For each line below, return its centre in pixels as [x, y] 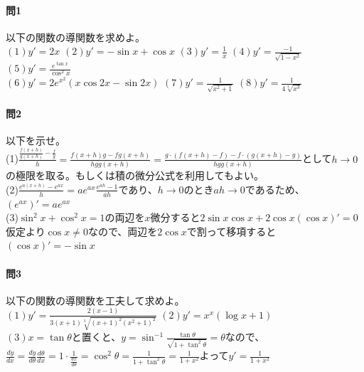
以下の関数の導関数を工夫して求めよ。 [95, 300]
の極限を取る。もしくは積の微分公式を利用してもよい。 [135, 175]
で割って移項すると [231, 231]
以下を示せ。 [36, 140]
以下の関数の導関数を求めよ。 [75, 37]
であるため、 [275, 189]
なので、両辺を [123, 231]
